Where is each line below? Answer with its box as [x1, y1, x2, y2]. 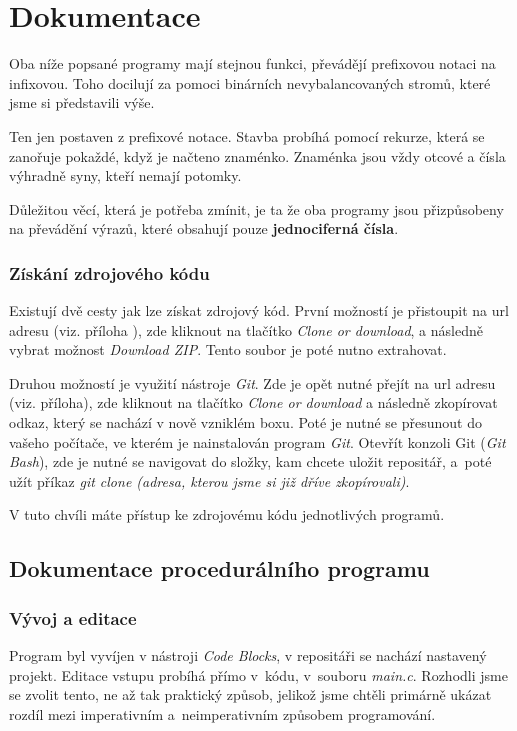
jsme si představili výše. [9, 92, 155, 113]
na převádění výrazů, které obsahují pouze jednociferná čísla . [9, 218, 399, 239]
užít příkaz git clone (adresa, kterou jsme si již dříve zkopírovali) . [9, 470, 410, 491]
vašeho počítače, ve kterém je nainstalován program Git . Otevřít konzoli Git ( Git [9, 431, 506, 452]
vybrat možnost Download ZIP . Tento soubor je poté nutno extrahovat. [9, 339, 447, 360]
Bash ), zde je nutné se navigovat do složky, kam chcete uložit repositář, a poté [9, 451, 492, 472]
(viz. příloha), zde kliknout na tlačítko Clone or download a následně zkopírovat [9, 392, 498, 413]
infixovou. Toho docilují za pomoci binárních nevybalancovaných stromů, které [9, 72, 491, 93]
